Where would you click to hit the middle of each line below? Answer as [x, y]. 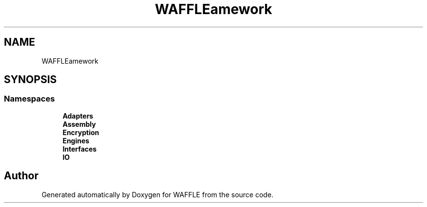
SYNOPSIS [30, 80]
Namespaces [29, 99]
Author [21, 176]
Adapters [78, 116]
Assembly [79, 124]
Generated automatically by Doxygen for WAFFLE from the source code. [157, 194]
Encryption [81, 132]
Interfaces [80, 149]
